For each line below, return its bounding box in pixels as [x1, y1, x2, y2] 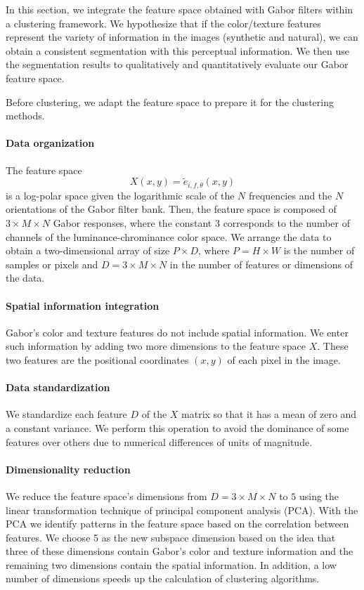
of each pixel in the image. [227, 352, 341, 367]
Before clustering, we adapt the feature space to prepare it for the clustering [6, 94, 334, 109]
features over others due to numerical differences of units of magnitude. [6, 434, 313, 449]
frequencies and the [248, 188, 332, 202]
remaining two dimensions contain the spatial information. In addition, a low [6, 557, 337, 572]
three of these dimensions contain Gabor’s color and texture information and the [6, 544, 353, 558]
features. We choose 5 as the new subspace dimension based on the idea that [6, 530, 336, 544]
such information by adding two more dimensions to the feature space [6, 339, 306, 353]
